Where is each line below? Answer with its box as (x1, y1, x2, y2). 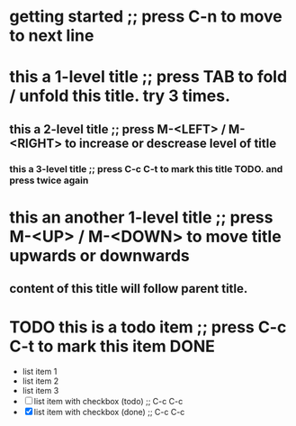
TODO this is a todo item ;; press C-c (9, 317, 287, 338)
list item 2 (22, 376, 59, 386)
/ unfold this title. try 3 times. (9, 86, 231, 106)
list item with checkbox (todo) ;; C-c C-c (33, 396, 184, 407)
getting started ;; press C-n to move (9, 6, 283, 27)
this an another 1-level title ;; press (9, 207, 274, 227)
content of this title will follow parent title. (9, 281, 248, 296)
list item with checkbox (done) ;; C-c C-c (33, 407, 185, 418)
